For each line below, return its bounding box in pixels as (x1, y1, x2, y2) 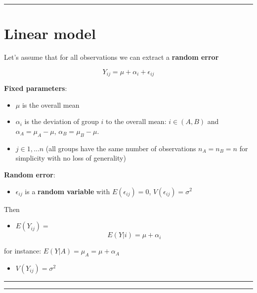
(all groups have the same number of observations (45, 143, 196, 153)
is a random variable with (25, 186, 110, 196)
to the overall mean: (106, 116, 167, 126)
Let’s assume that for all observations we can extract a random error (4, 52, 219, 62)
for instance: (4, 246, 42, 256)
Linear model (4, 23, 96, 43)
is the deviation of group (24, 116, 99, 126)
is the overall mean (22, 99, 80, 110)
